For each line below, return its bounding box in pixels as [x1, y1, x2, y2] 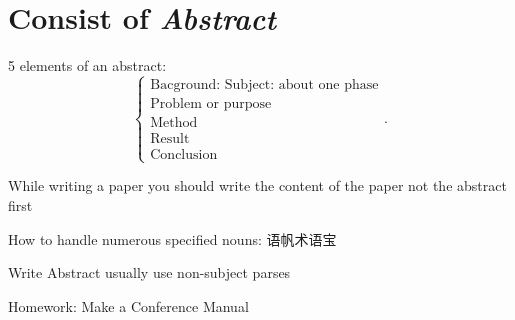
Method [150, 116, 198, 131]
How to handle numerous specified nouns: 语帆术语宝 [8, 228, 337, 249]
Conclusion [150, 148, 218, 163]
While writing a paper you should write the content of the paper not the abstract [8, 175, 507, 196]
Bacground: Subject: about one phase [150, 77, 379, 92]
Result [150, 132, 190, 147]
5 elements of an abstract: [8, 55, 167, 76]
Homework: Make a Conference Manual [8, 295, 249, 316]
